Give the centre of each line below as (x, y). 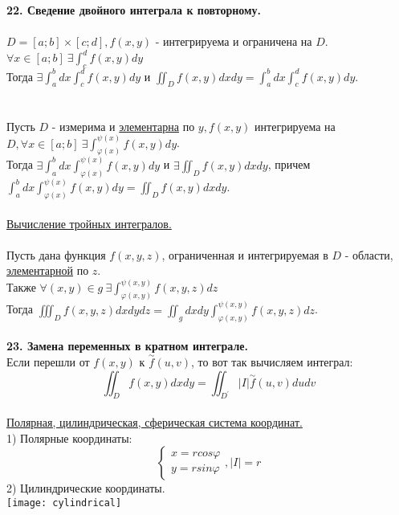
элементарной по (48, 270)
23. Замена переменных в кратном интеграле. (127, 346)
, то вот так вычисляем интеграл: (272, 362)
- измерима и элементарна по (123, 126)
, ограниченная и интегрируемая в (245, 254)
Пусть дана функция (56, 254)
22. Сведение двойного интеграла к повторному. (134, 10)
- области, (369, 254)
